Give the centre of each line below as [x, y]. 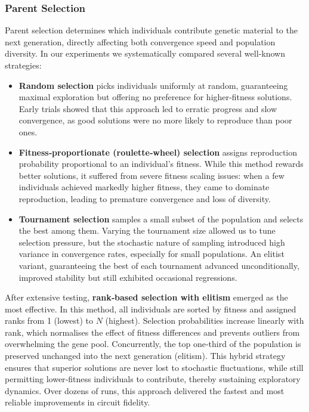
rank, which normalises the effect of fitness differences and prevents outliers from [152, 332]
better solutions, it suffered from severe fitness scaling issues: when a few [152, 175]
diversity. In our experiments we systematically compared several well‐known [145, 53]
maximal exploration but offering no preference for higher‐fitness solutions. [155, 97]
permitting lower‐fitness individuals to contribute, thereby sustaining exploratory [153, 379]
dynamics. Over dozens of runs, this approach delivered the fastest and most [145, 390]
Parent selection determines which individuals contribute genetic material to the [151, 30]
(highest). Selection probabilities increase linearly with [205, 320]
